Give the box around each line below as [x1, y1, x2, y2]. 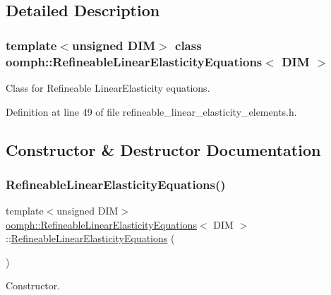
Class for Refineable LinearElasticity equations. [6, 80, 210, 95]
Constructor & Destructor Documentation [6, 138, 321, 160]
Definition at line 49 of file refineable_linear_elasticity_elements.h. [6, 104, 297, 119]
